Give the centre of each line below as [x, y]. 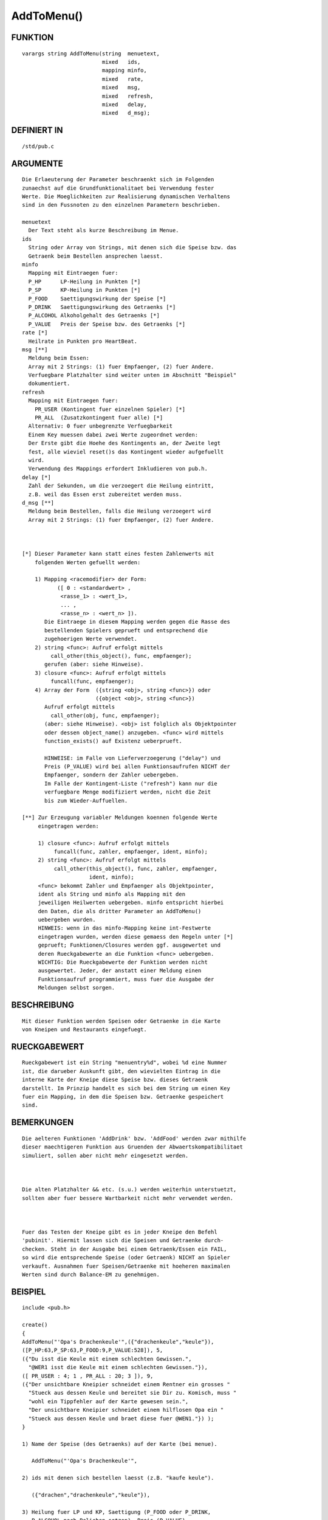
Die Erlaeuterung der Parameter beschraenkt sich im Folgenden [118, 180]
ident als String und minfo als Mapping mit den [111, 894]
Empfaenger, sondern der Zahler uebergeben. [112, 775]
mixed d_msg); [126, 113]
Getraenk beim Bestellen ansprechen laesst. [96, 256]
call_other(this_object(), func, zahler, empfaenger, [136, 869]
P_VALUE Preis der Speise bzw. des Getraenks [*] [107, 324]
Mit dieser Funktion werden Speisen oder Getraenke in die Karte [121, 1021]
